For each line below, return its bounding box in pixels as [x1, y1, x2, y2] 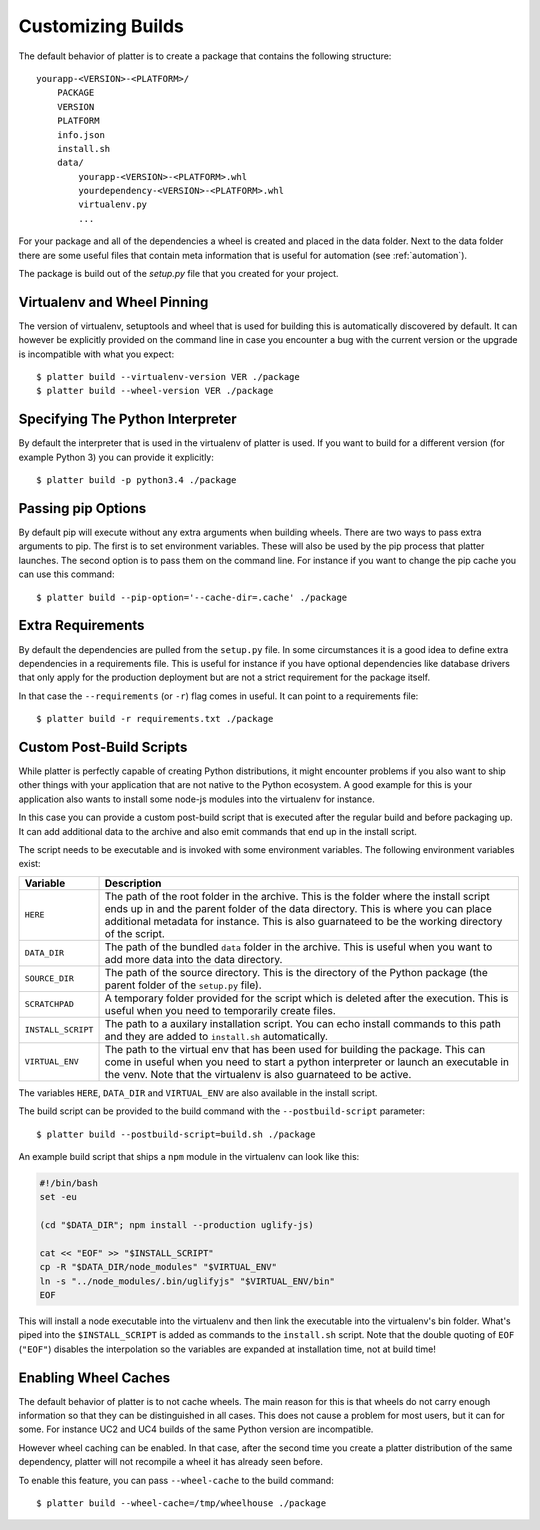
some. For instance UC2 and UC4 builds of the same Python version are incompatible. [18, 1423, 374, 1435]
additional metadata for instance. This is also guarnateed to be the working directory [104, 914, 503, 928]
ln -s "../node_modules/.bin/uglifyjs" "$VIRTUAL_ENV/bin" [39, 1275, 335, 1287]
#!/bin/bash [39, 1177, 99, 1189]
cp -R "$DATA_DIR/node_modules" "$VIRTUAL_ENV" [39, 1261, 277, 1273]
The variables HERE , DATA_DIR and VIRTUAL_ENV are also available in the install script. [18, 1086, 378, 1099]
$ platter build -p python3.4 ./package [36, 475, 237, 486]
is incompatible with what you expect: [18, 348, 175, 360]
